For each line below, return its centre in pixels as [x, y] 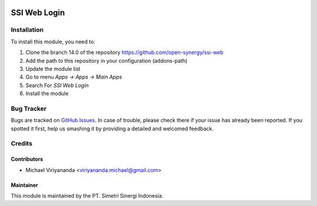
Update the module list [53, 69]
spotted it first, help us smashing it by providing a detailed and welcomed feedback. [112, 129]
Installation [27, 30]
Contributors [27, 159]
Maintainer [24, 185]
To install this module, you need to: [53, 42]
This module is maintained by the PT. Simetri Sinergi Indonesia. [87, 195]
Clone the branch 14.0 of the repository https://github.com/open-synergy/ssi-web [124, 52]
